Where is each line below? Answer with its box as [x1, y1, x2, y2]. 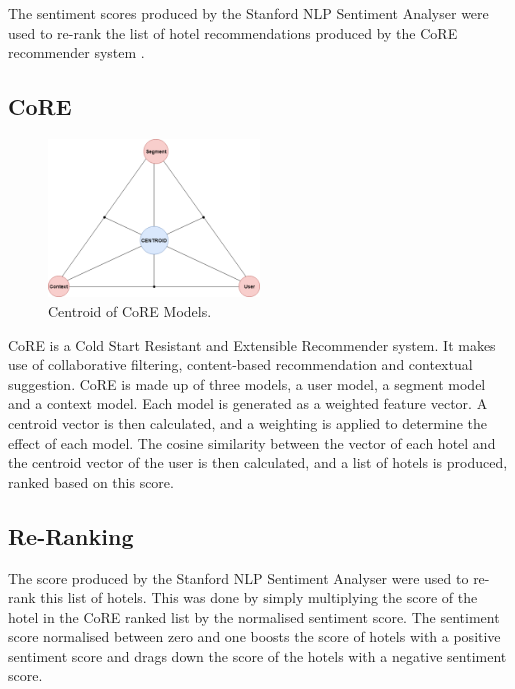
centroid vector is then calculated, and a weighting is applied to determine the [8, 412, 487, 433]
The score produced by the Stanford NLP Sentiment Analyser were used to [8, 567, 469, 588]
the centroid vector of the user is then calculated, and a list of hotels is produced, [8, 452, 508, 473]
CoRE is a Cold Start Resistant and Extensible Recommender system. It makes [8, 334, 496, 355]
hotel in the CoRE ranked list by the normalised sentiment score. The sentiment [8, 606, 500, 627]
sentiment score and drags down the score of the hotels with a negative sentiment [8, 645, 507, 666]
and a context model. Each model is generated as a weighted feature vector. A [8, 393, 488, 414]
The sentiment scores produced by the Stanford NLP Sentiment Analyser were [8, 3, 489, 23]
